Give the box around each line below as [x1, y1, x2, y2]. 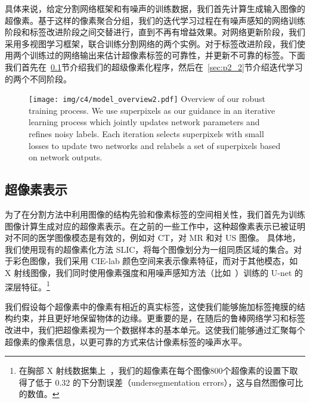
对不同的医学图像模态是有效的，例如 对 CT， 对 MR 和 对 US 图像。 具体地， [5, 231, 300, 244]
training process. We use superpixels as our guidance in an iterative [29, 104, 275, 116]
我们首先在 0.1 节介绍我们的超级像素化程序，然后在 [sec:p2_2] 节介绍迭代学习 [5, 60, 303, 73]
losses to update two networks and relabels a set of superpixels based [29, 139, 281, 151]
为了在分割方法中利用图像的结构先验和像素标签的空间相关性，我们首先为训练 [5, 207, 305, 220]
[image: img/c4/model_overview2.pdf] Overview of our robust [29, 92, 265, 105]
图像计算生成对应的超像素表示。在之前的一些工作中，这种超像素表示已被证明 [5, 219, 305, 232]
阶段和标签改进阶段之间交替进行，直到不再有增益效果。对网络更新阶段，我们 [5, 26, 305, 38]
